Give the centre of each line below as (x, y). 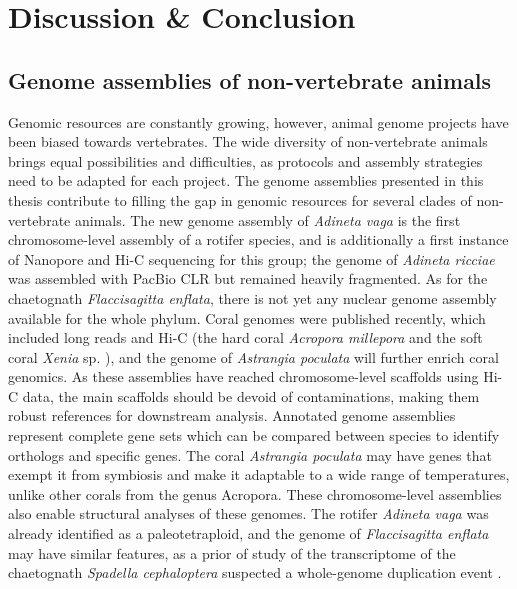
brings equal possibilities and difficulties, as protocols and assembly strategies (245, 160)
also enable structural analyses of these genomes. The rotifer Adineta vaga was (248, 513)
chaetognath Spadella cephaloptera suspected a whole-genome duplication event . (255, 572)
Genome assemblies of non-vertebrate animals (250, 79)
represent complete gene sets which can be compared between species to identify (254, 435)
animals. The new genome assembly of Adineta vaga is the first (267, 219)
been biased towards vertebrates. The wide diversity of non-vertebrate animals (248, 141)
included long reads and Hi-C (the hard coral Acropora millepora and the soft (245, 337)
